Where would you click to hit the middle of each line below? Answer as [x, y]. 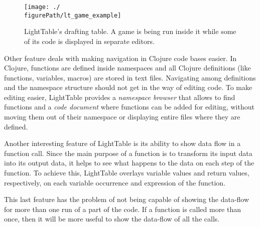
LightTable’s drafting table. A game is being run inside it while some [130, 31]
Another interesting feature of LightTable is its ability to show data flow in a [122, 143]
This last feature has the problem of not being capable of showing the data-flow [127, 199]
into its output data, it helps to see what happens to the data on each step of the [129, 163]
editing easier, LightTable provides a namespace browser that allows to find [120, 97]
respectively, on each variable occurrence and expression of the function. [115, 182]
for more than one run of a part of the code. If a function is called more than [123, 209]
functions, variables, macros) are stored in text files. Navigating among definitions [130, 77]
